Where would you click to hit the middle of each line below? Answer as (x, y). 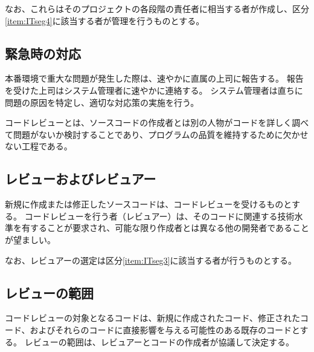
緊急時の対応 (43, 53)
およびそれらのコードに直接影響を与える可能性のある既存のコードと (165, 329)
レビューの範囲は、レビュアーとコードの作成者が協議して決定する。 (159, 341)
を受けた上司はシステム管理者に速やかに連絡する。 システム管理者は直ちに (154, 90)
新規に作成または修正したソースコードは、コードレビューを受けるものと (148, 204)
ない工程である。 (39, 146)
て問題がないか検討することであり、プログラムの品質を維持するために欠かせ (157, 134)
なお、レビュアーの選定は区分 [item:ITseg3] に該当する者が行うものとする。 (151, 260)
